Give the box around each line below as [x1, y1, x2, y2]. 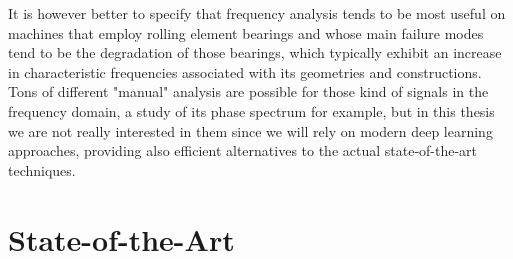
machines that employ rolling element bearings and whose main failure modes [8, 22, 484, 43]
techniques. [8, 159, 76, 180]
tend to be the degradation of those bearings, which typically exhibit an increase [8, 42, 502, 63]
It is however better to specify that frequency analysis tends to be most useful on [8, 3, 506, 23]
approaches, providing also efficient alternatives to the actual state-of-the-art [8, 140, 478, 161]
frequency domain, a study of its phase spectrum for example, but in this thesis [8, 100, 495, 121]
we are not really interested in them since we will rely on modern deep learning [8, 120, 493, 141]
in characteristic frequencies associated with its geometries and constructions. [8, 61, 482, 82]
